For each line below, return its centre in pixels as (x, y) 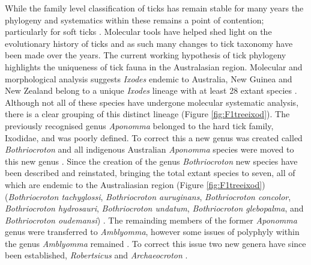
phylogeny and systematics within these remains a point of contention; (134, 20)
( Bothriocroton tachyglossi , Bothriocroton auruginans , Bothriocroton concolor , (148, 196)
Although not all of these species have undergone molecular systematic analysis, (152, 102)
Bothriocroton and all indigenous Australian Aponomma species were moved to (149, 149)
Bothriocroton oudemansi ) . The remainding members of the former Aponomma (151, 220)
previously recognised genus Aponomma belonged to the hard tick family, (139, 125)
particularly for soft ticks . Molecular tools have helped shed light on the (138, 32)
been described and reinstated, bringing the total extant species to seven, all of (150, 173)
